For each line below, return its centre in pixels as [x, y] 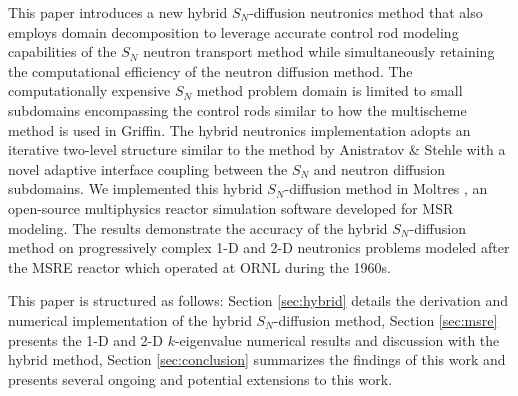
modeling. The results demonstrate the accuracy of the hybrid [198, 227]
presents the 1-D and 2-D [85, 339]
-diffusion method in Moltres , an [386, 188]
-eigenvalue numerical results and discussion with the [337, 339]
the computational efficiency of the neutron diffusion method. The [210, 70]
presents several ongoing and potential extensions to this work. [200, 378]
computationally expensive [89, 90]
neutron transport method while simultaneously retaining [319, 51]
